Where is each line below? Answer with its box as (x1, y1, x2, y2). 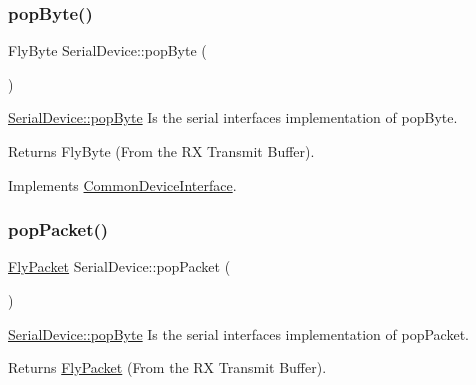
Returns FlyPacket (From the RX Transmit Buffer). (8, 357, 327, 378)
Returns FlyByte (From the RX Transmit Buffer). (8, 141, 315, 161)
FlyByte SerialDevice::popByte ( (8, 40, 207, 61)
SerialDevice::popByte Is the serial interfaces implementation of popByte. (8, 107, 458, 128)
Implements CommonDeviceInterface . (8, 174, 237, 195)
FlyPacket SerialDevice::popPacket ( (8, 256, 231, 277)
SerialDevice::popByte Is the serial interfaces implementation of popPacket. (8, 323, 469, 344)
